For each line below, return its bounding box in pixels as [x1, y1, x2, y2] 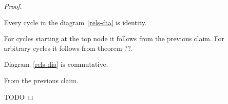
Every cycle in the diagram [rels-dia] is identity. [4, 17, 147, 27]
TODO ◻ [4, 91, 34, 102]
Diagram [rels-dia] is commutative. [4, 59, 108, 69]
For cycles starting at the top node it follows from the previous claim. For [4, 33, 225, 44]
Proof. [4, 1, 22, 11]
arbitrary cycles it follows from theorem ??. [4, 43, 133, 53]
